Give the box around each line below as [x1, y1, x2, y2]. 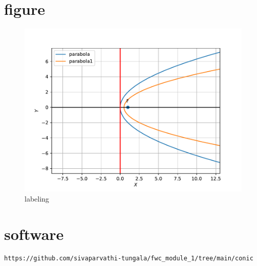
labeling [25, 193, 49, 204]
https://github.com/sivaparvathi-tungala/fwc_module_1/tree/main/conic [4, 255, 253, 262]
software [4, 223, 64, 244]
